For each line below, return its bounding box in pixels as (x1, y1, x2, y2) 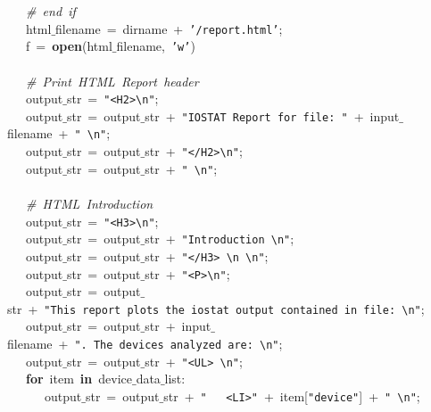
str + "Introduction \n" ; (145, 229, 294, 248)
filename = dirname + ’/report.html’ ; (55, 19, 283, 37)
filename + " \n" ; (7, 124, 111, 143)
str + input (145, 317, 211, 335)
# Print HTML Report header (26, 71, 199, 90)
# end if (26, 2, 76, 20)
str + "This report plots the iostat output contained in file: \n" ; (7, 299, 425, 317)
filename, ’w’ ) (116, 37, 195, 55)
